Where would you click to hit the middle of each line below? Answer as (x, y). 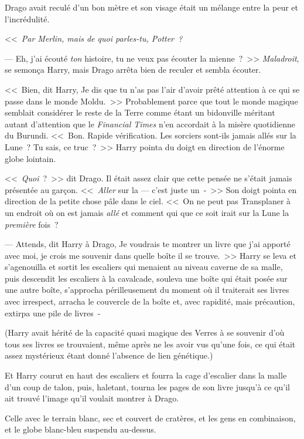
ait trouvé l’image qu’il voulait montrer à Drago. (92, 398)
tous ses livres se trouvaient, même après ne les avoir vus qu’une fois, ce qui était (150, 344)
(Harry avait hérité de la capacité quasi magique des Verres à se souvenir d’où (145, 332)
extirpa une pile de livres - (53, 313)
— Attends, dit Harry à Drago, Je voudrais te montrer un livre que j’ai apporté (148, 244)
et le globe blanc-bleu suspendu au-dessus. (81, 429)
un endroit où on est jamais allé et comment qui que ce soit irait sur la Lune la (147, 212)
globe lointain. (30, 158)
